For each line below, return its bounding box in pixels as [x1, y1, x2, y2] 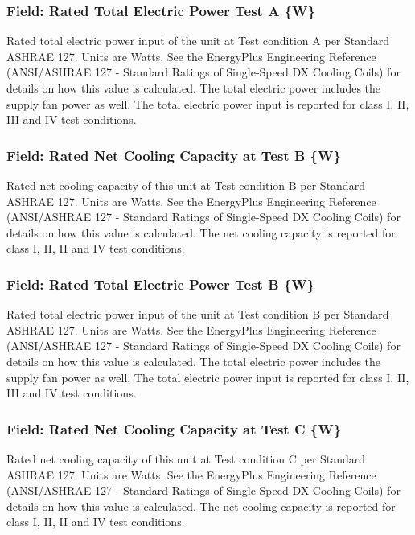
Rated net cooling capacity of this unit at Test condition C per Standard [6, 450, 366, 467]
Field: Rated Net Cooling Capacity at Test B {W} [6, 145, 341, 165]
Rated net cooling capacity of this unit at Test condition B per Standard [6, 177, 365, 193]
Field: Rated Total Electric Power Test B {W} [6, 274, 315, 294]
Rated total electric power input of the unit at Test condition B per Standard [6, 306, 389, 323]
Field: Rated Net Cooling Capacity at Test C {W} [6, 418, 342, 438]
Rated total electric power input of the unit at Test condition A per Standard [6, 32, 390, 49]
